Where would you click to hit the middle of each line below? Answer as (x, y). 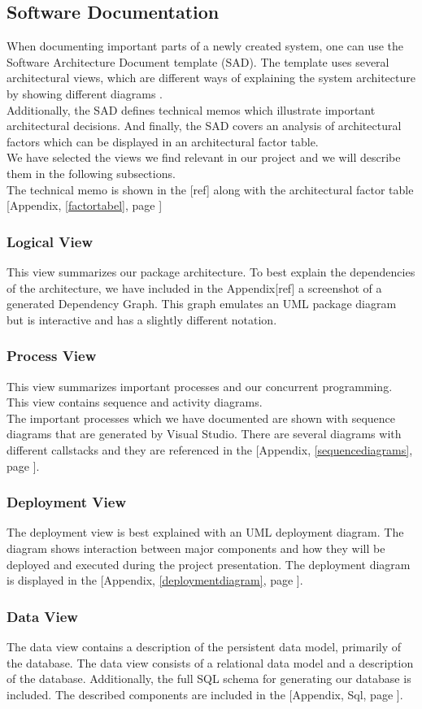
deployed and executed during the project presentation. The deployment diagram (209, 564)
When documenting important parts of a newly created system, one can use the (205, 46)
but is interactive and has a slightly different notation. (142, 319)
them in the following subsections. (91, 173)
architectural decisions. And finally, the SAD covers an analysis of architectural (204, 126)
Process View (52, 356)
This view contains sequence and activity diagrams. (135, 402)
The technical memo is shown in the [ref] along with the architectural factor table (210, 189)
